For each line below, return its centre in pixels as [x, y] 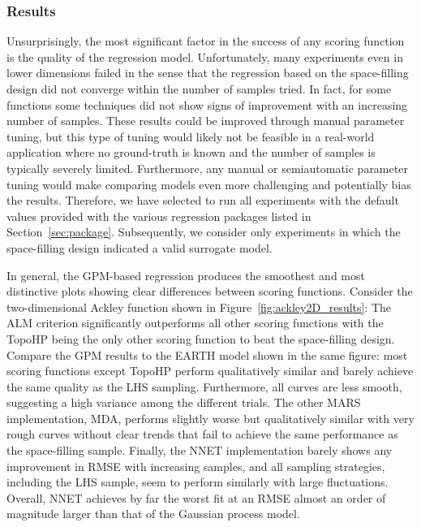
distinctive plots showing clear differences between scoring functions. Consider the [210, 291]
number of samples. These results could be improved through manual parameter [206, 121]
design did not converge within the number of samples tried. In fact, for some [199, 89]
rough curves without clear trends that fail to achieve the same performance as [202, 434]
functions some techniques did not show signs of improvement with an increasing [207, 104]
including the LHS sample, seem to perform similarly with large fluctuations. [198, 482]
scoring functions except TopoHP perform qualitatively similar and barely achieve [210, 371]
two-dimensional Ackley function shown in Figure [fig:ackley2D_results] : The [199, 307]
